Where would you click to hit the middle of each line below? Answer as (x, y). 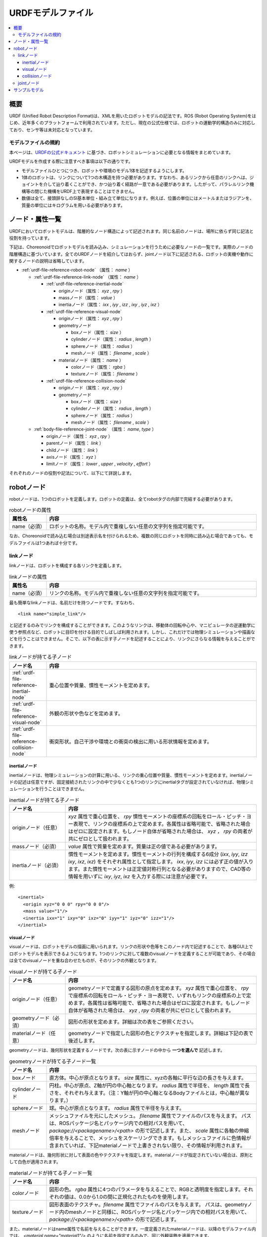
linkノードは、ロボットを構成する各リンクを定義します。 (67, 566)
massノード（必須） (36, 847)
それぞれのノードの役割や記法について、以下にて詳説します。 (72, 473)
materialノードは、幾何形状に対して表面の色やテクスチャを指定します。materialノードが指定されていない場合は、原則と (131, 1155)
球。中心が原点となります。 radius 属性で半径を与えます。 (117, 1108)
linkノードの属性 (28, 576)
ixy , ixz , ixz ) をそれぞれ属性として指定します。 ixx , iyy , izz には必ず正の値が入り (161, 862)
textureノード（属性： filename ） (106, 374)
